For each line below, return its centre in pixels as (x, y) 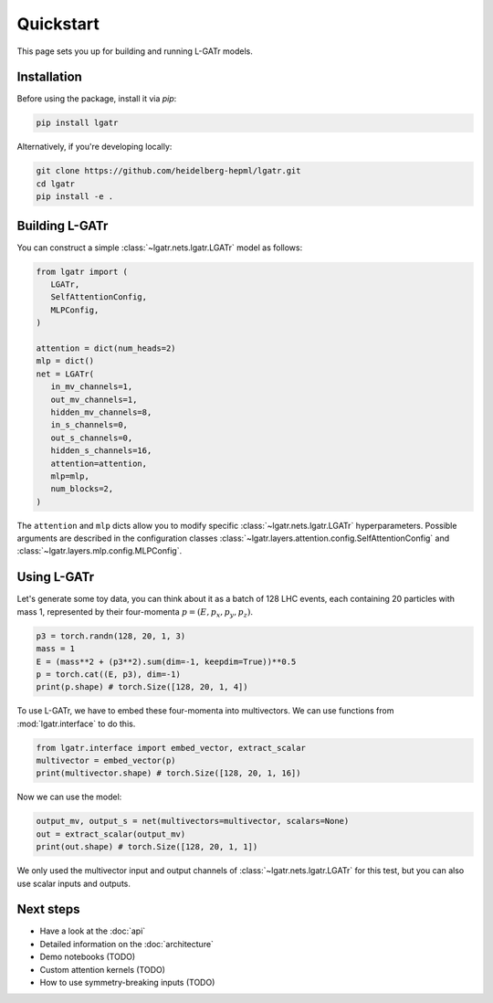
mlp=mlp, (70, 476)
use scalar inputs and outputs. (74, 883)
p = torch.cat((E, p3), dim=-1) (109, 674)
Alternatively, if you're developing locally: (94, 147)
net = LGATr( (65, 374)
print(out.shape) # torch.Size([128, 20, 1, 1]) (147, 847)
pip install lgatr (77, 123)
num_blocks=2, (82, 489)
